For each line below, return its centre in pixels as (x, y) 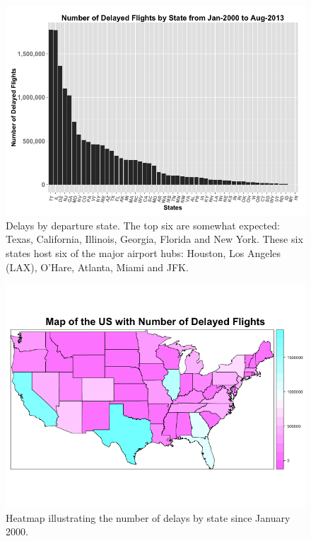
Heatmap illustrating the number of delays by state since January (148, 517)
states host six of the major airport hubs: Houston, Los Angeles (143, 252)
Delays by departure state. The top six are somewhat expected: (143, 225)
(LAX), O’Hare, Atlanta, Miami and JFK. (97, 267)
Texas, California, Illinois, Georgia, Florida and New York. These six (154, 239)
